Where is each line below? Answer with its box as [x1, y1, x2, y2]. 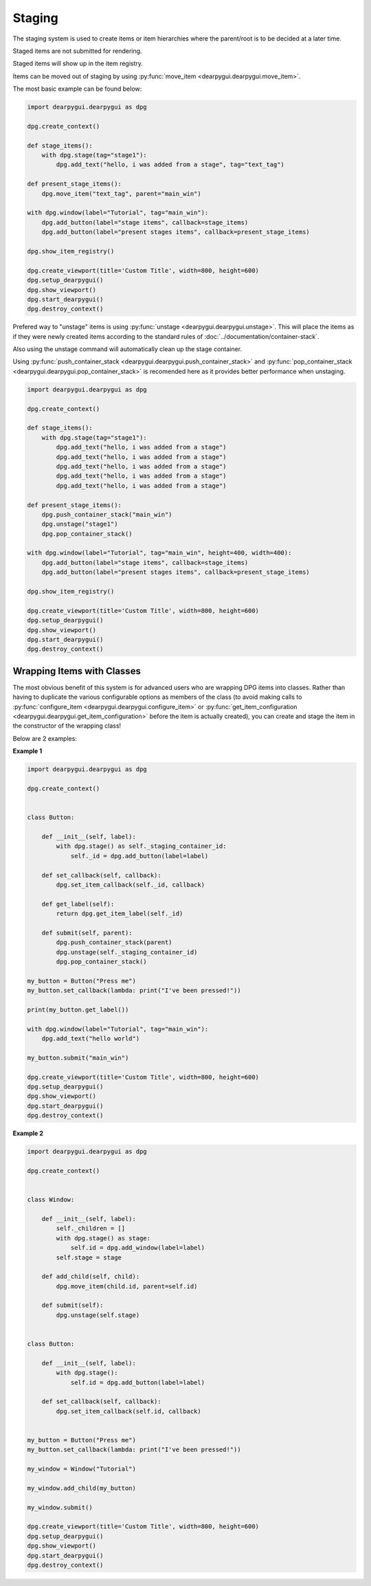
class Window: [27, 1196, 75, 1204]
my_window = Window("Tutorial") [27, 1465, 137, 1473]
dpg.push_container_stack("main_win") [41, 511, 172, 518]
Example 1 [12, 747, 43, 755]
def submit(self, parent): [41, 928, 133, 937]
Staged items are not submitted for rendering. [12, 47, 142, 55]
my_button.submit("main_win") [27, 1053, 129, 1062]
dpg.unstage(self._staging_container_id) [56, 948, 198, 956]
